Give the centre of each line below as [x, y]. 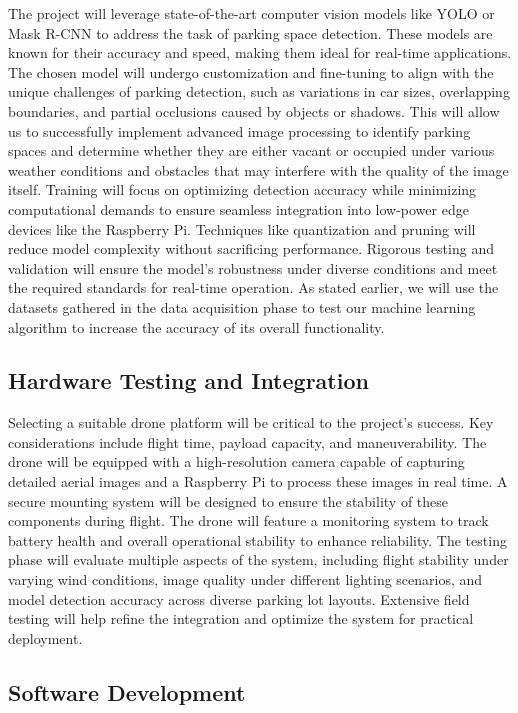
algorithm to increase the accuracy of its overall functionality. [196, 326]
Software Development [127, 691]
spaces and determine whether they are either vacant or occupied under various [251, 150]
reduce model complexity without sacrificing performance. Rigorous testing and [251, 248]
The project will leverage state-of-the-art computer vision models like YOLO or [251, 13]
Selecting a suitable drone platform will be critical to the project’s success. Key [251, 422]
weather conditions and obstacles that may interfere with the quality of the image [258, 169]
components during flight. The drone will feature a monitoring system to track [248, 520]
